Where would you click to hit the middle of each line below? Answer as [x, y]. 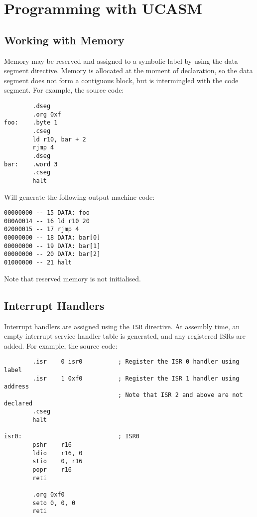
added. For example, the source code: [61, 345]
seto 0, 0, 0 [54, 503]
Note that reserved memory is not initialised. [72, 278]
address [17, 387]
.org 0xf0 [49, 494]
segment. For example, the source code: [64, 90]
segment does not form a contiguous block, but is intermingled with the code [121, 80]
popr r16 [52, 469]
